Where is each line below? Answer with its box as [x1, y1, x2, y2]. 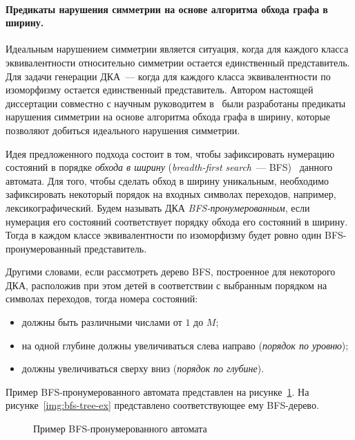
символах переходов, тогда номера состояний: [6, 291, 198, 306]
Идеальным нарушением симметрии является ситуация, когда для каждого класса [6, 42, 349, 56]
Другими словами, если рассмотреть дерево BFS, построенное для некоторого [6, 264, 336, 279]
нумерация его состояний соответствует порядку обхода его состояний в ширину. [6, 214, 348, 228]
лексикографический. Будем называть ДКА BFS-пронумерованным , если [6, 200, 310, 214]
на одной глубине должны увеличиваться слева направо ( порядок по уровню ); [21, 338, 349, 352]
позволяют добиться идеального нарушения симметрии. [6, 122, 240, 137]
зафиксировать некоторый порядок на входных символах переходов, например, [6, 187, 336, 201]
